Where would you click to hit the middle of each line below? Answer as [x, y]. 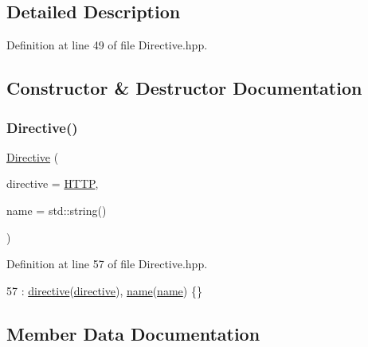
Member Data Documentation [133, 333]
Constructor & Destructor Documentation [184, 88]
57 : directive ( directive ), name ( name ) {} [104, 290]
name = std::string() [57, 210]
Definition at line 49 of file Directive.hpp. [107, 45]
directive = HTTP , [53, 183]
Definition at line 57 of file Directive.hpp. [107, 264]
